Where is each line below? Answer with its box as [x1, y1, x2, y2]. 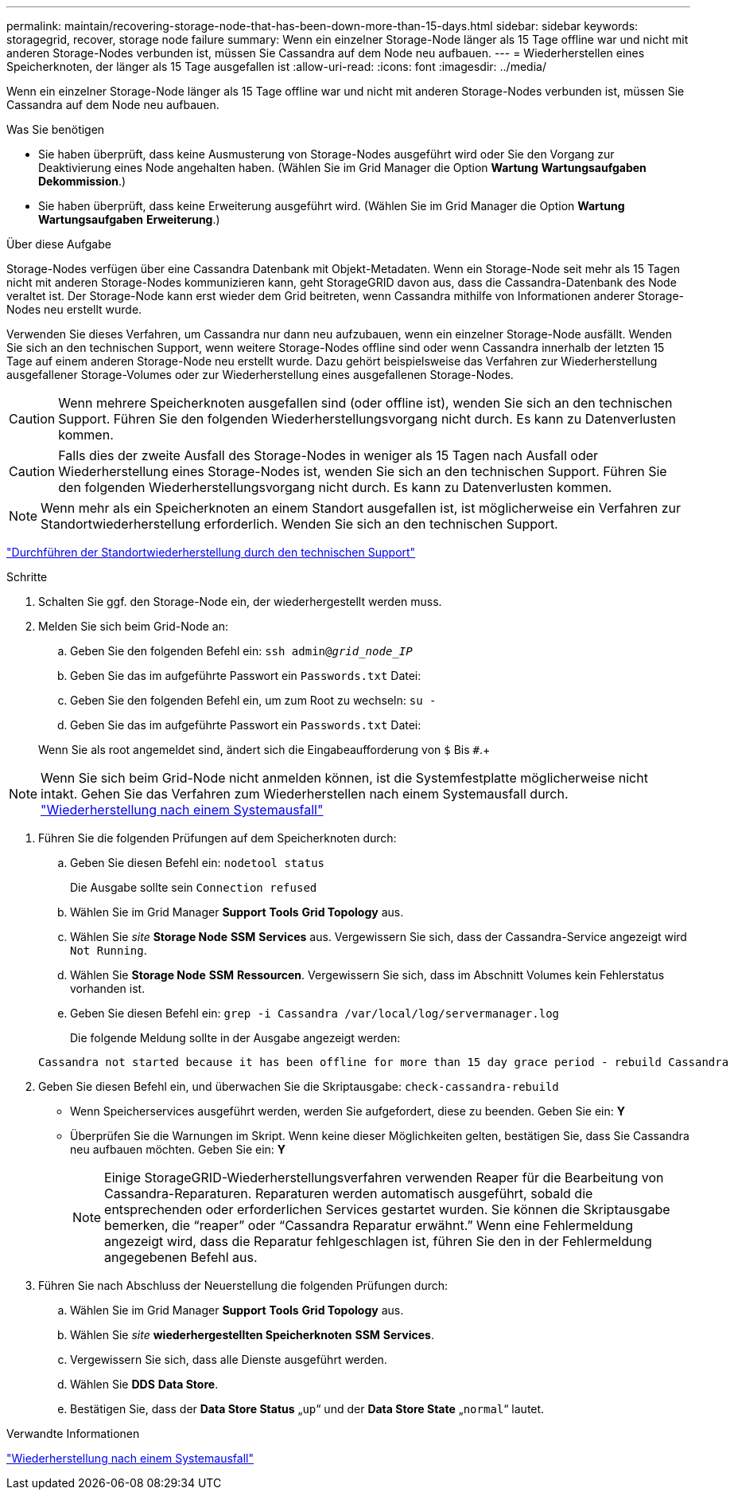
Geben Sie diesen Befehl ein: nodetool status [70, 856, 325, 869]
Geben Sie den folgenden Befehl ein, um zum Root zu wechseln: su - [70, 693, 437, 707]
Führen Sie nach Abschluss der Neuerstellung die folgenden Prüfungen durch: [38, 1279, 449, 1292]
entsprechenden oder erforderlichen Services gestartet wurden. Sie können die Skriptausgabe [104, 1201, 670, 1217]
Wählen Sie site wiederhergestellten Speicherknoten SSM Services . [70, 1328, 434, 1342]
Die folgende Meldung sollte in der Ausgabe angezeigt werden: [70, 1031, 401, 1045]
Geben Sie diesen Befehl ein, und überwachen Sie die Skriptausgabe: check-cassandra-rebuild [38, 1080, 559, 1093]
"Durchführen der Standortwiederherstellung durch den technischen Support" [6, 545, 416, 559]
